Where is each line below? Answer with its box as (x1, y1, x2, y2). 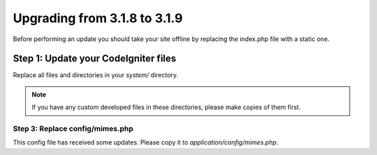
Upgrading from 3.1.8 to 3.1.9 (13, 10, 183, 26)
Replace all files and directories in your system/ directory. (13, 71, 179, 79)
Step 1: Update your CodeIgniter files (13, 53, 177, 65)
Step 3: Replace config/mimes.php (13, 124, 134, 133)
